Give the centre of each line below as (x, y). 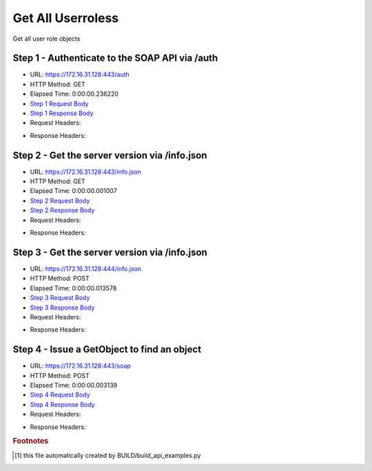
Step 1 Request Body (59, 103)
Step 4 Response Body (63, 404)
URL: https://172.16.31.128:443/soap (80, 366)
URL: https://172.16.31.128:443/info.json (85, 172)
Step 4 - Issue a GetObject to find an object (107, 349)
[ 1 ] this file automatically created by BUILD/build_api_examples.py (108, 455)
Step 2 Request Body (60, 201)
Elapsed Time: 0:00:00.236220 (74, 94)
